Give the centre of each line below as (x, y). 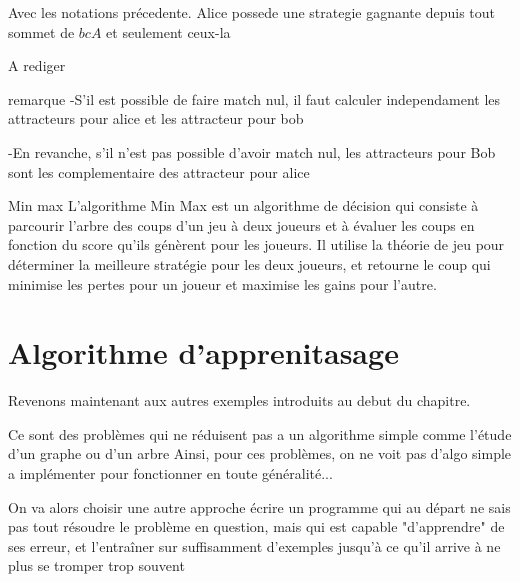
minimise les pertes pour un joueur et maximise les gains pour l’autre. (222, 283)
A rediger (37, 65)
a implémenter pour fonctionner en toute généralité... (170, 473)
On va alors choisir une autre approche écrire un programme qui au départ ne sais (259, 506)
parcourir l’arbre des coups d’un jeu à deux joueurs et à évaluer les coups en (241, 224)
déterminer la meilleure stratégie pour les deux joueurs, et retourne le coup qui (249, 263)
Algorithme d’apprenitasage (203, 352)
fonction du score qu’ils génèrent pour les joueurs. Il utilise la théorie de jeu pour (256, 244)
